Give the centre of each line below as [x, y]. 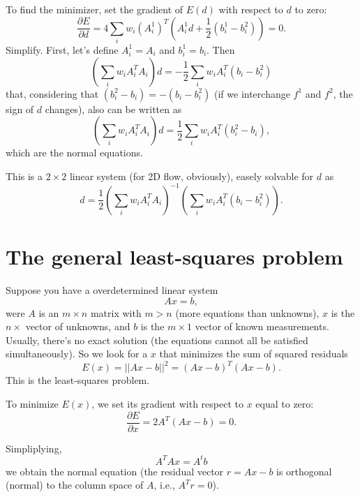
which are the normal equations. [74, 153]
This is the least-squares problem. [78, 380]
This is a [24, 176]
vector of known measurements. [262, 326]
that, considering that [52, 93]
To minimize [32, 403]
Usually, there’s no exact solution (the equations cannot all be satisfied [157, 340]
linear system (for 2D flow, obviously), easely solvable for [192, 176]
